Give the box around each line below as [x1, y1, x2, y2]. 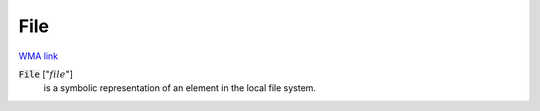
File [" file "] [18, 68, 74, 80]
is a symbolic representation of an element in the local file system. [43, 82, 317, 94]
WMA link [18, 50, 59, 62]
